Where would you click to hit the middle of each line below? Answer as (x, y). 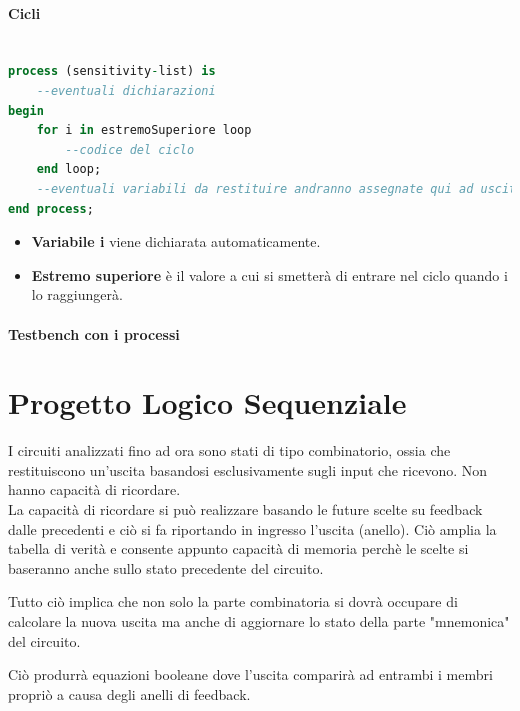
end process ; (51, 208)
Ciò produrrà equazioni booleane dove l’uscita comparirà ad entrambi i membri (250, 674)
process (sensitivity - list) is (112, 71)
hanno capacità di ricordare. (94, 489)
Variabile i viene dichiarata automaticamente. (176, 241)
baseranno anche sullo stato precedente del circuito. (166, 567)
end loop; (69, 169)
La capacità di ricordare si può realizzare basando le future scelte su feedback (245, 509)
